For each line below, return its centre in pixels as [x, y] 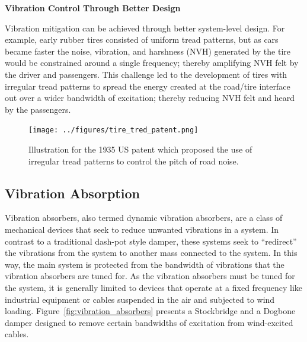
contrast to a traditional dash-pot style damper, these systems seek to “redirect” [151, 241]
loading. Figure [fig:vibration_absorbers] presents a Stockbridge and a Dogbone [150, 311]
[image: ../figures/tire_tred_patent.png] [113, 130]
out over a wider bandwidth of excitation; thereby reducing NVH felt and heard [150, 98]
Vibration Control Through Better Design [93, 8]
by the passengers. [38, 109]
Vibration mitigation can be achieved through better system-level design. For [145, 28]
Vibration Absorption [72, 193]
